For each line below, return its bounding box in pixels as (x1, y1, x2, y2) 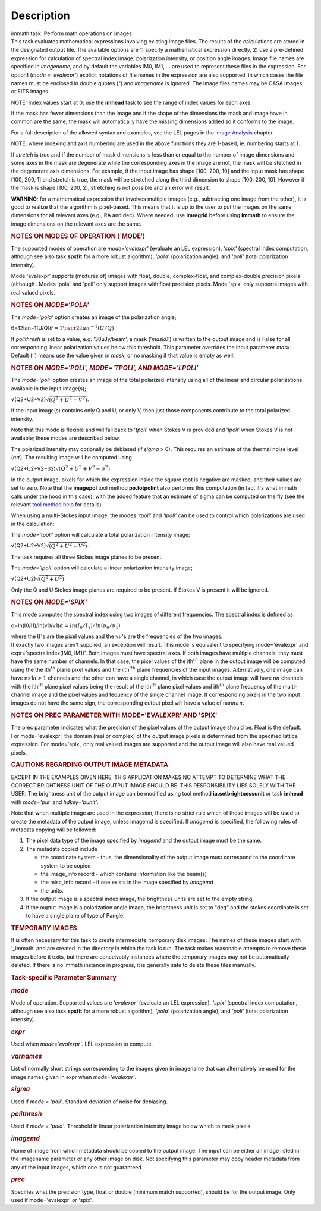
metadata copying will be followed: (11, 826, 96, 833)
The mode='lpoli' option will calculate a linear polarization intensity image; (11, 564, 193, 571)
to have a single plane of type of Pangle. (26, 912, 125, 919)
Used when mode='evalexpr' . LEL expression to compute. (11, 1040, 153, 1047)
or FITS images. (11, 88, 50, 95)
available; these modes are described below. (11, 434, 121, 442)
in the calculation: (11, 520, 55, 527)
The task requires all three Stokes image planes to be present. (11, 553, 163, 561)
